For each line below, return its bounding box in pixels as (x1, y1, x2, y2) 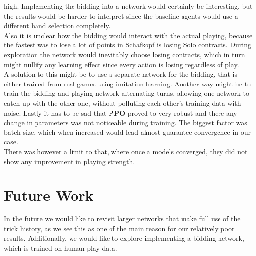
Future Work (4, 185, 94, 205)
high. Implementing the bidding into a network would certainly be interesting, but (4, 1, 253, 11)
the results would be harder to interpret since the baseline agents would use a (4, 10, 238, 21)
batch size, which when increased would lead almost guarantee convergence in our (4, 127, 251, 137)
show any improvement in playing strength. (4, 156, 135, 166)
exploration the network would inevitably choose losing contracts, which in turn (4, 49, 245, 59)
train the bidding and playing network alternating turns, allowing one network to (4, 88, 249, 98)
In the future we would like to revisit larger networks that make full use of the (4, 213, 241, 224)
